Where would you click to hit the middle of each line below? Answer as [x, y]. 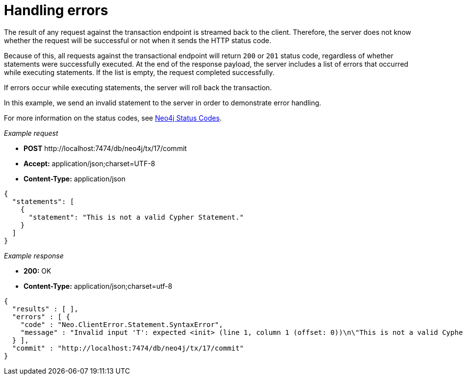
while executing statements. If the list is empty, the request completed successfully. [139, 72]
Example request [31, 133]
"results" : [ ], [45, 309]
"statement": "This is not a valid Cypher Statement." [136, 217]
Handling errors [56, 10]
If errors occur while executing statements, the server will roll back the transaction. [138, 87]
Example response [34, 255]
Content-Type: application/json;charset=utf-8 [98, 286]
